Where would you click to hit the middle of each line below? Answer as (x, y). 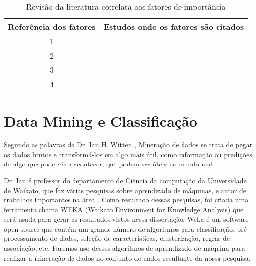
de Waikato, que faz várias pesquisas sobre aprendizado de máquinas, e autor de (125, 190)
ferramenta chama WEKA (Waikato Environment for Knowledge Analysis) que (124, 209)
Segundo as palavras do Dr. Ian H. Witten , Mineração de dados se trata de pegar (128, 145)
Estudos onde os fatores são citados (174, 26)
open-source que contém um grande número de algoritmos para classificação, (119, 228)
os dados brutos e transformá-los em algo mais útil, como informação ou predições (128, 154)
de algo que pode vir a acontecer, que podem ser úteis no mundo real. (109, 164)
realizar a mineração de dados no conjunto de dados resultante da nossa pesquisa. (127, 257)
